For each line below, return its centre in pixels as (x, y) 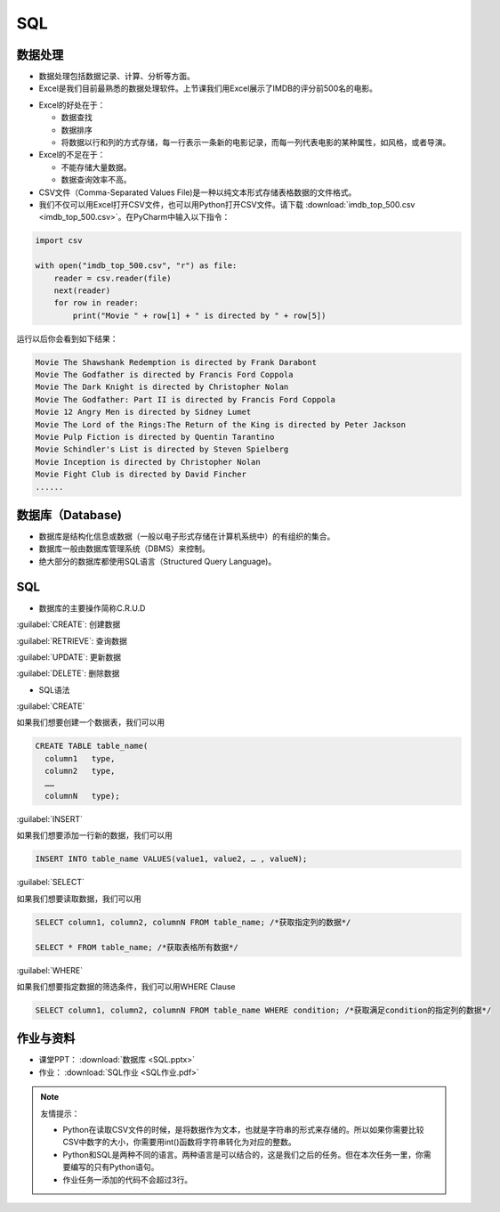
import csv (59, 241)
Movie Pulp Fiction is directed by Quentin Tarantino (155, 437)
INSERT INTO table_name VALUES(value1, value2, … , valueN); (171, 859)
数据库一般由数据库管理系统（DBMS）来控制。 (124, 549)
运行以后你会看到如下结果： (67, 338)
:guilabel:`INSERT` (50, 819)
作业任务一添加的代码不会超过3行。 (128, 1179)
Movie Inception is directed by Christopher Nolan (148, 462)
